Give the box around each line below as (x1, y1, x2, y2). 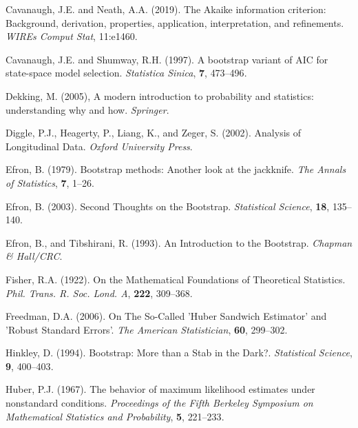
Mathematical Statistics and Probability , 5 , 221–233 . (6, 409, 224, 423)
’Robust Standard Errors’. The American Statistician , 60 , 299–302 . (6, 322, 288, 336)
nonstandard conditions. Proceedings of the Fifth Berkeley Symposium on (6, 396, 313, 410)
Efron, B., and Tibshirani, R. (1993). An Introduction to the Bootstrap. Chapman (6, 235, 352, 249)
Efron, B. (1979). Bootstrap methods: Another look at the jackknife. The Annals (6, 162, 346, 176)
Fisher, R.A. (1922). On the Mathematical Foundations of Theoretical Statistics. (6, 272, 346, 286)
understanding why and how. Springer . (6, 102, 169, 116)
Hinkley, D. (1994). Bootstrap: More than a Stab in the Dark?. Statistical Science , (6, 345, 352, 360)
